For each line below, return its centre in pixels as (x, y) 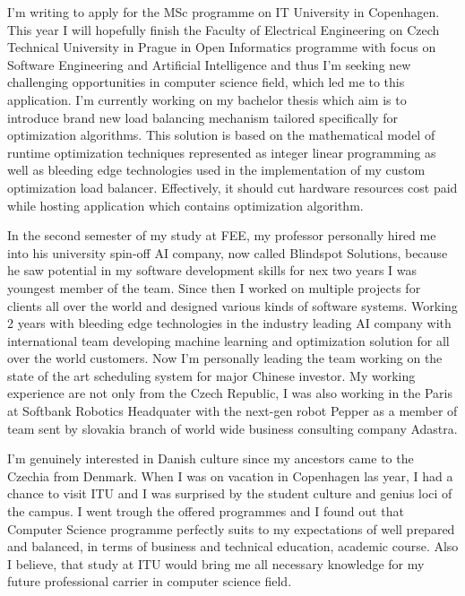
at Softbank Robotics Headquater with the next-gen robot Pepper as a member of (232, 411)
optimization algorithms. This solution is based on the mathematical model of (221, 135)
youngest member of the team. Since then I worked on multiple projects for (214, 287)
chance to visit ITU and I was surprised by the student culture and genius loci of (230, 493)
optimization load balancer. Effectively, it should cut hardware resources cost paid (232, 187)
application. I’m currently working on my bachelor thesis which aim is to (207, 99)
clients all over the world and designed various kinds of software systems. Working (232, 305)
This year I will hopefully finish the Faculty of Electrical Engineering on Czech (224, 29)
